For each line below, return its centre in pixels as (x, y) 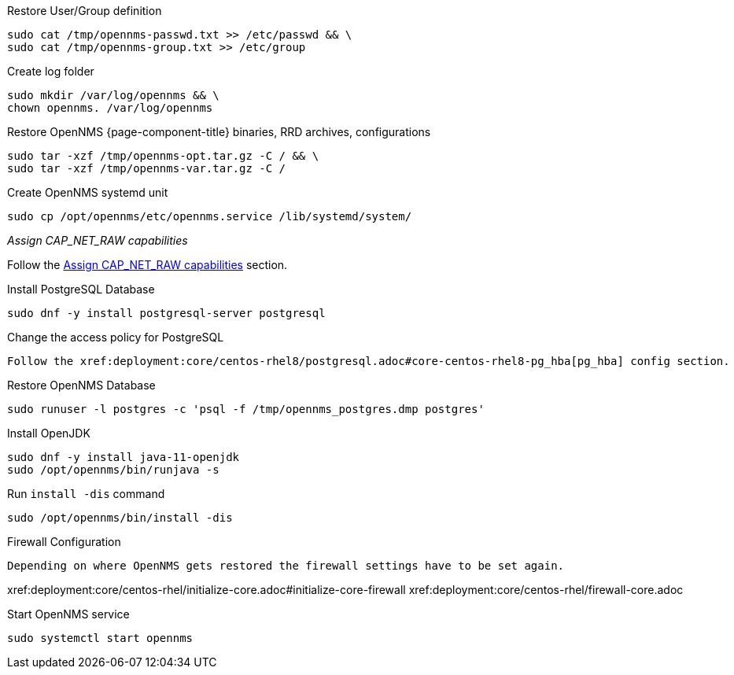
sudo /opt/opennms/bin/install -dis (120, 518)
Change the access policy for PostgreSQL (116, 337)
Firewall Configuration (64, 542)
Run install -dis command (86, 494)
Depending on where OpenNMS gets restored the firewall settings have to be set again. (286, 566)
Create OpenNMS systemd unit (88, 192)
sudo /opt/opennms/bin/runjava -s (113, 470)
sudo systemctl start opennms (100, 638)
